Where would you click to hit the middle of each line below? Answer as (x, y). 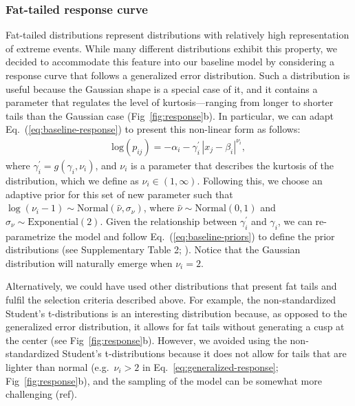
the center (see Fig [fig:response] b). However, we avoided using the (146, 340)
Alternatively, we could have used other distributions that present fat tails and (171, 286)
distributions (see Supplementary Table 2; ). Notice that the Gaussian (153, 249)
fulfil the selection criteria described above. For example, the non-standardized (171, 299)
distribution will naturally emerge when (89, 263)
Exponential (53, 222)
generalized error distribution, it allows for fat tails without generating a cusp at (175, 327)
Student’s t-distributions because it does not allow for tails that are (204, 353)
